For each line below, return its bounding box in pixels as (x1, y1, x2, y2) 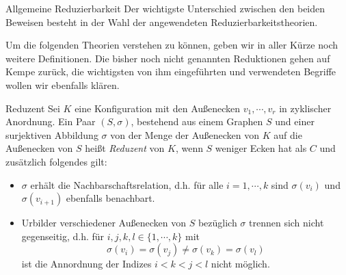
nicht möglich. (211, 257, 270, 271)
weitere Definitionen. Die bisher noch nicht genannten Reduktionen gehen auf (5, 51, 330, 65)
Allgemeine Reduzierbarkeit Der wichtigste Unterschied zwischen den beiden (5, 1, 325, 15)
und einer (275, 114, 315, 129)
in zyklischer (279, 101, 332, 115)
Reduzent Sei (5, 101, 60, 115)
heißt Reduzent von (85, 141, 165, 155)
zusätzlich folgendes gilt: (5, 154, 107, 168)
